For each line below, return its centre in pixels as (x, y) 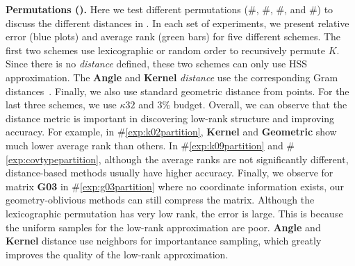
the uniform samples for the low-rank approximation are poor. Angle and (163, 227)
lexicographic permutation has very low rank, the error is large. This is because (174, 213)
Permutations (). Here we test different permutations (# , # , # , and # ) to (170, 9)
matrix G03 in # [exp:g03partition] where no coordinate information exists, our (175, 186)
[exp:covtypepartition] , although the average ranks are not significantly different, (177, 159)
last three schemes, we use (61, 105)
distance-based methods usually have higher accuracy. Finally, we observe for (170, 173)
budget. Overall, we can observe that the (260, 105)
